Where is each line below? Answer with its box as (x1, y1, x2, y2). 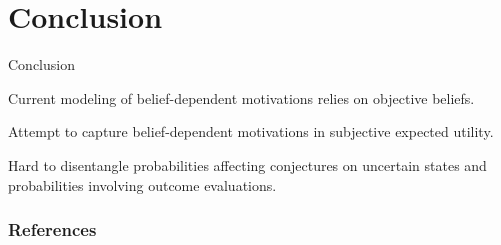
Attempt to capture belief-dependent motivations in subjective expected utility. (8, 121, 494, 142)
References (8, 217, 97, 242)
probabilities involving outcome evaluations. (8, 174, 277, 195)
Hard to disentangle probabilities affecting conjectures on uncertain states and (8, 154, 487, 175)
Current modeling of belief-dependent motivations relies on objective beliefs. (8, 87, 475, 108)
